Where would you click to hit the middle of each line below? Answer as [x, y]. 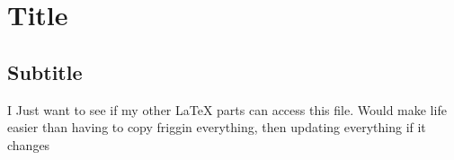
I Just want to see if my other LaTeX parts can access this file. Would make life [227, 109]
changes [29, 144]
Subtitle [45, 71]
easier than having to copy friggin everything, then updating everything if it [217, 127]
